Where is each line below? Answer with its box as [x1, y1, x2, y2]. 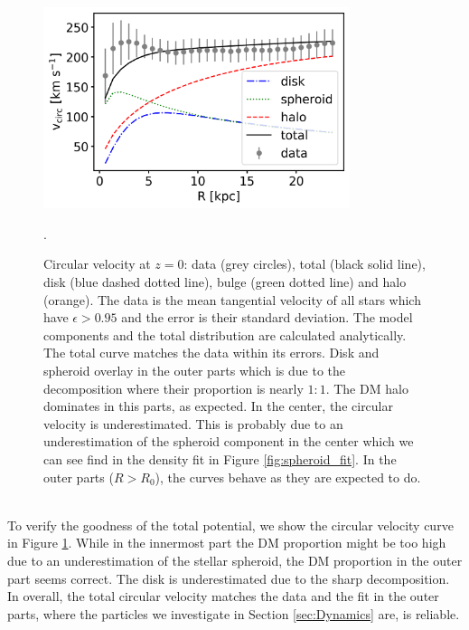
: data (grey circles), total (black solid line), [183, 254, 426, 273]
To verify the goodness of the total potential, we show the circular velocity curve [7, 515, 454, 534]
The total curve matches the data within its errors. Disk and [43, 343, 380, 362]
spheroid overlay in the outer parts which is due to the [43, 361, 346, 379]
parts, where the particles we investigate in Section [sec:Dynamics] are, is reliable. [7, 604, 460, 623]
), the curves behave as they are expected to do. [155, 467, 421, 486]
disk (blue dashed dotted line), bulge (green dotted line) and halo [43, 272, 407, 291]
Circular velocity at [43, 254, 151, 273]
